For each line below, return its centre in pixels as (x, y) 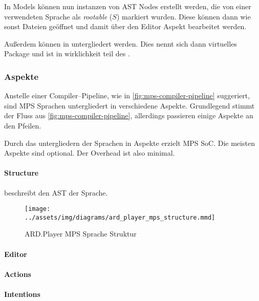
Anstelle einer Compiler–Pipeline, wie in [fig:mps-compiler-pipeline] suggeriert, (127, 95)
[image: (38, 209)
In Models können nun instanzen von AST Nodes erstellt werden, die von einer (128, 6)
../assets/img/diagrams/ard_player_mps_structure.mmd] (120, 217)
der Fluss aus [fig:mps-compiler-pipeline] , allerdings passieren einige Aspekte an (129, 115)
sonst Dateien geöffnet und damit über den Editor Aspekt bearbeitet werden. (125, 26)
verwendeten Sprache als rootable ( (58, 16)
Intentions (22, 294)
